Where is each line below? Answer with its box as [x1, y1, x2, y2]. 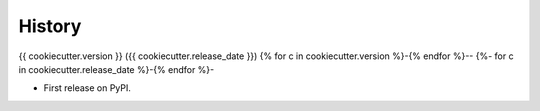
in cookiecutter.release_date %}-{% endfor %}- [18, 63, 215, 75]
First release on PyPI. [43, 82, 132, 94]
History [18, 15, 82, 37]
